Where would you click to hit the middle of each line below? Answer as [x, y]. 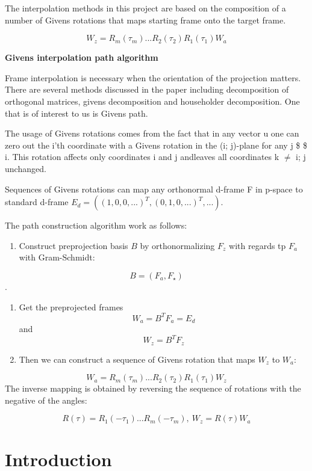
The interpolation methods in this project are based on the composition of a [145, 8]
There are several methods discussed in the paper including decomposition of [147, 89]
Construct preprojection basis [73, 245]
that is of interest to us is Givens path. [76, 113]
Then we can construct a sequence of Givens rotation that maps [137, 359]
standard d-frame [37, 202]
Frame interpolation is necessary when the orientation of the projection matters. [153, 77]
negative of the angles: [46, 400]
